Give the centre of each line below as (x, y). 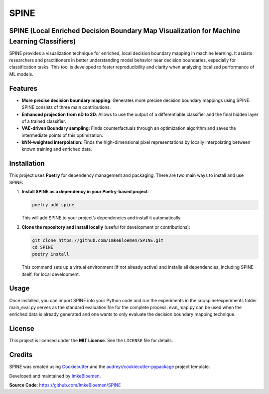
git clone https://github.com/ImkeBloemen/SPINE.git (98, 240)
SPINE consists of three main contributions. (66, 107)
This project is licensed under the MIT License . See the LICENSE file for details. (91, 341)
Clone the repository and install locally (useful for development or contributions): (106, 227)
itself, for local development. (51, 274)
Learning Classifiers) (43, 41)
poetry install (51, 254)
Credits (21, 355)
